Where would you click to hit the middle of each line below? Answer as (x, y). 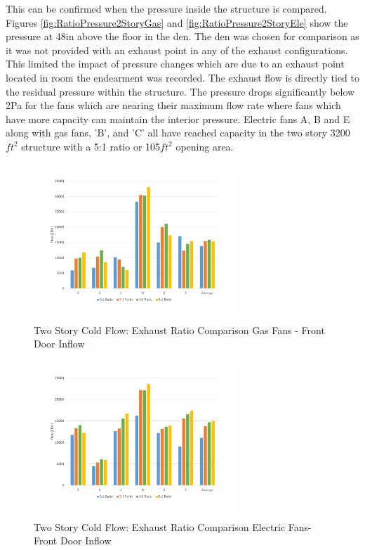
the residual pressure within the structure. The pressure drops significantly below (180, 91)
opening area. (205, 146)
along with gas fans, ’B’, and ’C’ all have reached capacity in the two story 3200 (178, 133)
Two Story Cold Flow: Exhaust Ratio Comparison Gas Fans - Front (179, 330)
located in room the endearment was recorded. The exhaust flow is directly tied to (182, 77)
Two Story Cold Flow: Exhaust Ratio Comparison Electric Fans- (173, 526)
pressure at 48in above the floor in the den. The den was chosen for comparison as (182, 36)
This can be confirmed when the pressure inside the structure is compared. (166, 8)
